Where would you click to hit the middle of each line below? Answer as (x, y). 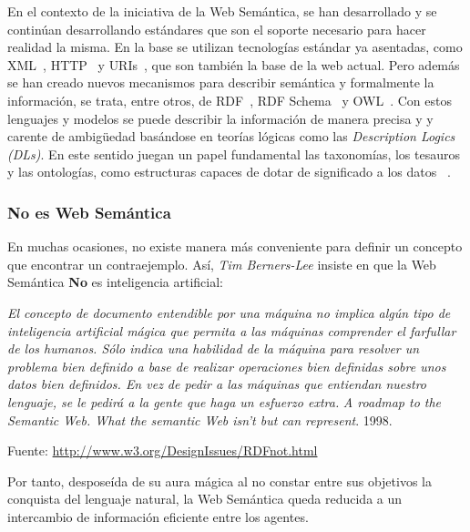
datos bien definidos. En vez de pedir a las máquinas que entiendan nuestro (217, 384)
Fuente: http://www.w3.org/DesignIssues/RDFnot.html (163, 450)
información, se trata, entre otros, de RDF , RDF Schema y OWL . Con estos (230, 100)
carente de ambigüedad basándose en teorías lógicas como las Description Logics (231, 136)
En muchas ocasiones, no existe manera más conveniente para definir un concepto (235, 246)
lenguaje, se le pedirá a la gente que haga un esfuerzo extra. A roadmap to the (225, 401)
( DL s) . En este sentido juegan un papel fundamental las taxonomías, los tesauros (234, 153)
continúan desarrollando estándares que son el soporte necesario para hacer (217, 29)
